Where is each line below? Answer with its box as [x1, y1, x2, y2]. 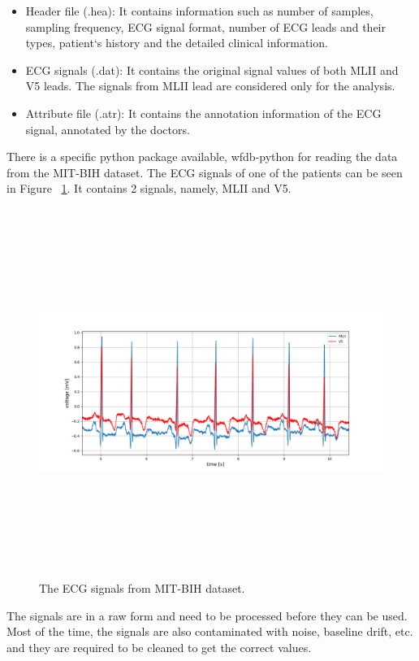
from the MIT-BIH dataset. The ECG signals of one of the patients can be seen [6, 163, 403, 180]
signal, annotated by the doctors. [25, 120, 190, 137]
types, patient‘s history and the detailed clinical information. [25, 34, 328, 51]
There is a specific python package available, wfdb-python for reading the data [6, 148, 398, 165]
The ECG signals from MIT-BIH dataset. [39, 580, 245, 597]
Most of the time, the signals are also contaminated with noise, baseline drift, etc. [6, 623, 413, 640]
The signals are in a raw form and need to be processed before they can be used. [6, 607, 408, 624]
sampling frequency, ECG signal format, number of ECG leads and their [25, 18, 386, 35]
